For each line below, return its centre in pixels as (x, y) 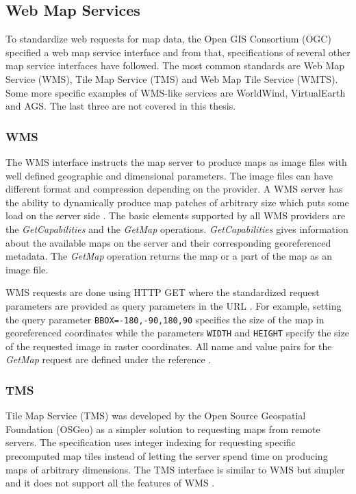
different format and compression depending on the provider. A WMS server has (174, 189)
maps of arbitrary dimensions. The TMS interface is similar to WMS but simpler (175, 469)
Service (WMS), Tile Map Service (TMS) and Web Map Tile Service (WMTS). (172, 78)
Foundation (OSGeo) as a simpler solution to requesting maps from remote (163, 429)
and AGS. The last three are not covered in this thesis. (121, 106)
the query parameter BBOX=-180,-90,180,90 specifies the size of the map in (165, 319)
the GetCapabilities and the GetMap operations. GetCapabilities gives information (177, 229)
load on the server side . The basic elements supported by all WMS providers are (176, 215)
